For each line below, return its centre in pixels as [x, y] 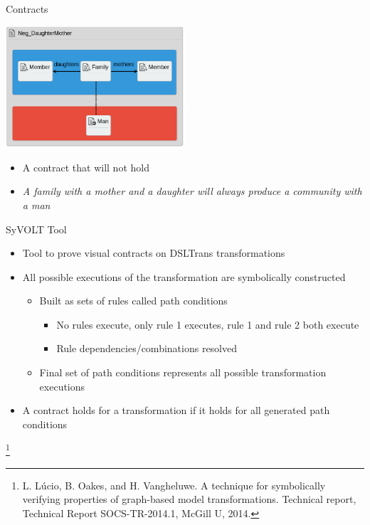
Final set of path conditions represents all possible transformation [183, 372]
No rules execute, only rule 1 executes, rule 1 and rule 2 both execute [208, 324]
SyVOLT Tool [36, 229]
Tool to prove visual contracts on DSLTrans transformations [154, 253]
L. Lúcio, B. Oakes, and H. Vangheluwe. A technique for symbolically [174, 485]
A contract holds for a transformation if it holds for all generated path [176, 410]
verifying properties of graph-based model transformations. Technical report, [189, 499]
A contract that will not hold [86, 167]
